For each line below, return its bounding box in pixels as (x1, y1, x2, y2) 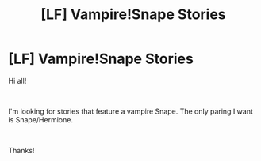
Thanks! (8, 145, 35, 155)
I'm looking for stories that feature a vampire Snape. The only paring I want (8, 107, 254, 116)
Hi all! (8, 76, 27, 85)
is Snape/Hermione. (8, 114, 74, 124)
